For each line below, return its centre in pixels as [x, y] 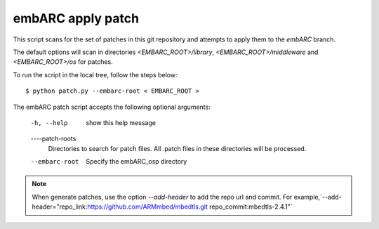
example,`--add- [318, 197]
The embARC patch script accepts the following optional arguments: [112, 107]
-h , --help [49, 123]
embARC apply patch [76, 18]
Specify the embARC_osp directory [137, 162]
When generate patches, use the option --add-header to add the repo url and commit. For [162, 197]
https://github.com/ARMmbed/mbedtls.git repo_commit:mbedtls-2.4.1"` [190, 207]
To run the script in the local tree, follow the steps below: [95, 74]
